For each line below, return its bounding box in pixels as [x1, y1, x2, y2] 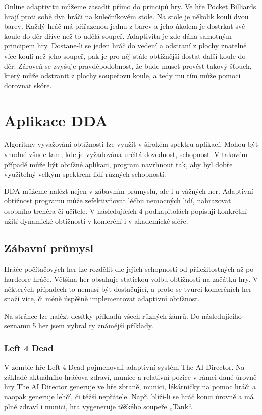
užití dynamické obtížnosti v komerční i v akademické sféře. [4, 215, 188, 226]
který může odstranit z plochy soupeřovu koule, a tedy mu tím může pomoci [4, 70, 241, 81]
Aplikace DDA [4, 110, 108, 130]
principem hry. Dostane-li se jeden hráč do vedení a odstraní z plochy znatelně [4, 40, 247, 51]
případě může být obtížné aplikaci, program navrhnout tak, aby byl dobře [4, 159, 233, 169]
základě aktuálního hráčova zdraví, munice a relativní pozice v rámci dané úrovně [4, 371, 257, 382]
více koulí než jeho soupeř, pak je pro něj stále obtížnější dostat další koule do [4, 50, 246, 61]
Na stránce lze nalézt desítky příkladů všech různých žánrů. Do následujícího [4, 310, 242, 321]
